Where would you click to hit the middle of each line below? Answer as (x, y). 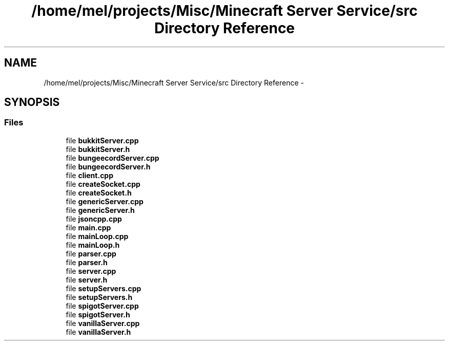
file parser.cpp (91, 253)
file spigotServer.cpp (102, 306)
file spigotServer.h (98, 314)
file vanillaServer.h (98, 332)
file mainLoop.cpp (97, 236)
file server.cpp (91, 271)
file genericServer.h (100, 210)
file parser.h (87, 262)
